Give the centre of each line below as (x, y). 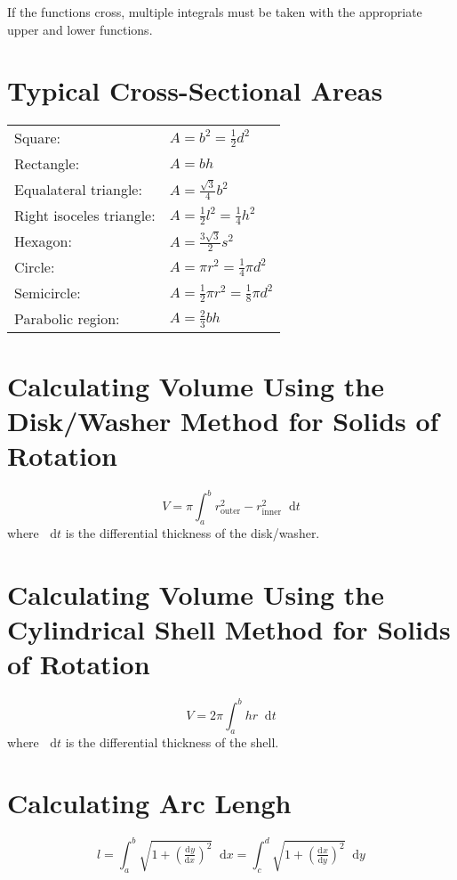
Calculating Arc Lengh (149, 803)
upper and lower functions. (80, 29)
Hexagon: (43, 241)
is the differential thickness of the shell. (172, 741)
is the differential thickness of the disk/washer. (192, 533)
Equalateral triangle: (78, 190)
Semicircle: (48, 293)
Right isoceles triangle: (85, 216)
